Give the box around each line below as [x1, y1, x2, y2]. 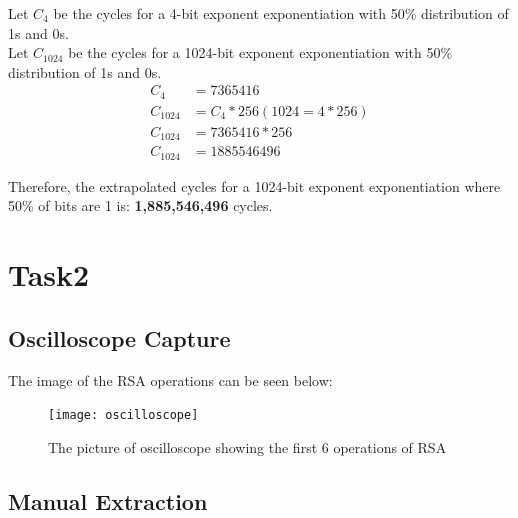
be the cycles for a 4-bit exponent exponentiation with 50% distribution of [53, 3, 509, 23]
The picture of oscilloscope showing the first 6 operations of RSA [48, 436, 447, 457]
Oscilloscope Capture [8, 322, 231, 353]
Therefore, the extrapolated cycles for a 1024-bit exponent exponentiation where [8, 175, 501, 196]
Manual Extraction [8, 485, 208, 516]
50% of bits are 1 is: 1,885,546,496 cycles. [8, 195, 273, 216]
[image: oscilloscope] [48, 408, 199, 423]
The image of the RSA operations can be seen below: [8, 369, 333, 390]
